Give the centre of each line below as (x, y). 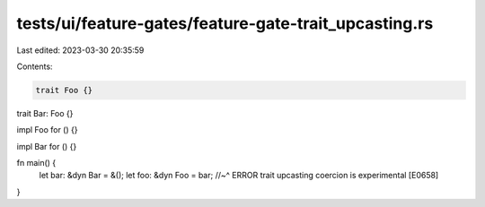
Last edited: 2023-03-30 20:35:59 (80, 50)
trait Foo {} (64, 90)
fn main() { (36, 163)
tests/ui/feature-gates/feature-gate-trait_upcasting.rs (225, 23)
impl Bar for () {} (47, 146)
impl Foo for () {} (47, 130)
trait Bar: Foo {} (45, 113)
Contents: (35, 66)
